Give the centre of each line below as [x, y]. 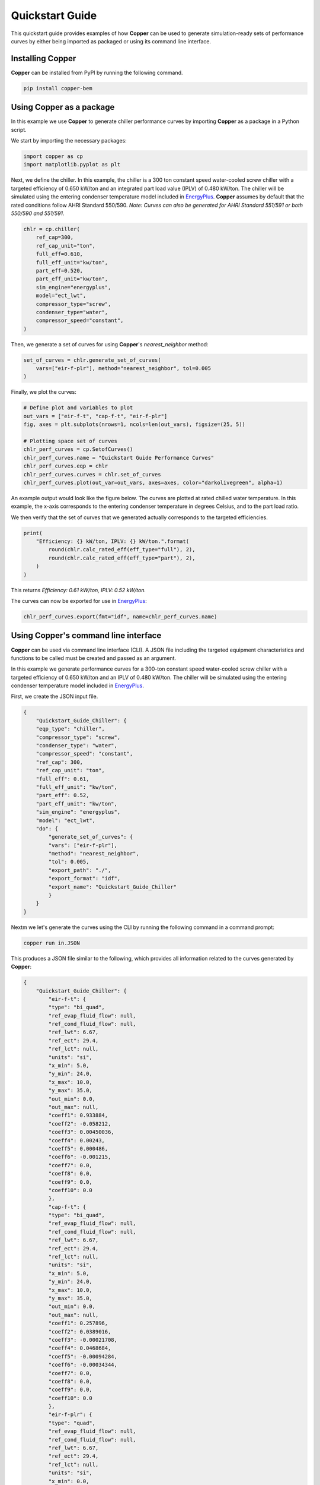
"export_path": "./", [80, 870]
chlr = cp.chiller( [52, 229]
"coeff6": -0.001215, [80, 1157]
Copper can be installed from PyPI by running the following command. [97, 72]
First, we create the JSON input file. [55, 696]
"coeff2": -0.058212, [80, 1124]
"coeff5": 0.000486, [78, 1148]
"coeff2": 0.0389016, [80, 1331]
